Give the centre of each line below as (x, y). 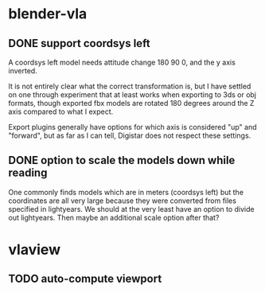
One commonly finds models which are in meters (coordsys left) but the (126, 192)
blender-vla (48, 14)
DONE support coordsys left (79, 43)
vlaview (35, 250)
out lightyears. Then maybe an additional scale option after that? (114, 217)
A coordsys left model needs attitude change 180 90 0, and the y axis (122, 62)
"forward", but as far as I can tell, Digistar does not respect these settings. (130, 135)
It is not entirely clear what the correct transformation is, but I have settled (130, 86)
